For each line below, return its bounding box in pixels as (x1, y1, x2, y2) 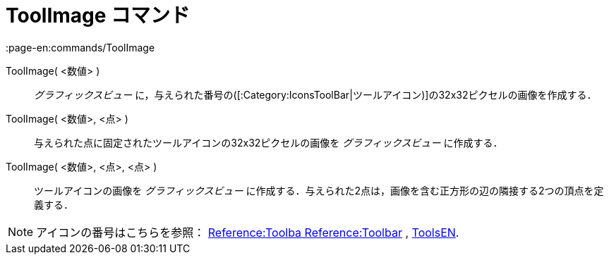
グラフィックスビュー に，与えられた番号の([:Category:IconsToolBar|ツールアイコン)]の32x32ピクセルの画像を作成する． (34, 88, 597, 101)
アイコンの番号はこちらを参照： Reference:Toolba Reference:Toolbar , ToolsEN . (36, 225, 459, 240)
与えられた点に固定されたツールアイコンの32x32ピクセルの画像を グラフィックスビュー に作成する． (34, 136, 503, 149)
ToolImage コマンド (6, 4, 191, 27)
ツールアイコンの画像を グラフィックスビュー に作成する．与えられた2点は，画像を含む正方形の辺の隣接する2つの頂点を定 (34, 184, 604, 197)
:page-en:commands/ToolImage (6, 41, 155, 54)
